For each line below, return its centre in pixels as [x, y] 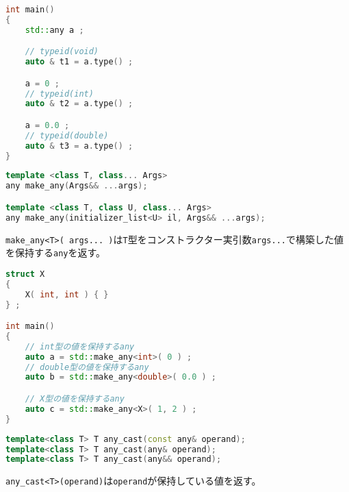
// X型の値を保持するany [75, 399]
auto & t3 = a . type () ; [79, 146]
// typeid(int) [59, 94]
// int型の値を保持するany [80, 346]
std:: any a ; [54, 30]
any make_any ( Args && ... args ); [77, 186]
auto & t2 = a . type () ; [79, 104]
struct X [25, 274]
